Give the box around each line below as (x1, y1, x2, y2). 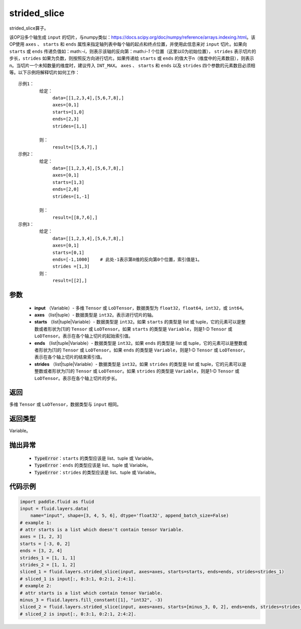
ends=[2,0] (52, 186, 79, 192)
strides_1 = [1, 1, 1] (20, 555, 76, 561)
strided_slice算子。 (9, 25, 49, 31)
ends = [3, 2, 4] (20, 548, 63, 554)
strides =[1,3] (52, 264, 90, 270)
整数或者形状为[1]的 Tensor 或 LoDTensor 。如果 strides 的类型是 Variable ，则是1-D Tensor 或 (34, 368, 240, 374)
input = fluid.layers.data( (20, 506, 89, 512)
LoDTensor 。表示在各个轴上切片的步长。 (34, 375, 120, 381)
